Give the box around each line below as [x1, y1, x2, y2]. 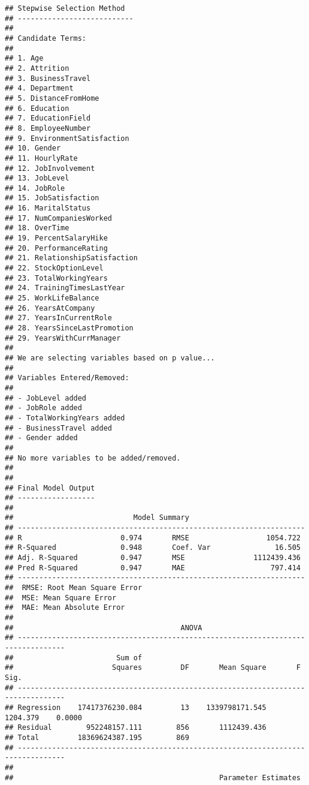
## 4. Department [5, 84, 74, 93]
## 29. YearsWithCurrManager [5, 333, 121, 342]
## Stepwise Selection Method [5, 4, 125, 13]
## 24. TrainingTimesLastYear [5, 284, 125, 293]
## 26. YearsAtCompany [5, 303, 95, 312]
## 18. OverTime [5, 224, 69, 233]
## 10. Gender [5, 144, 61, 153]
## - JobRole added [5, 404, 82, 413]
